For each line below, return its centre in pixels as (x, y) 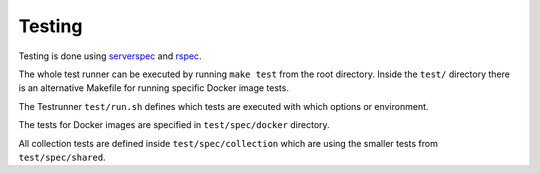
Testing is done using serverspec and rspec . (110, 56)
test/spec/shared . (62, 157)
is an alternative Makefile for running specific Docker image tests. (154, 88)
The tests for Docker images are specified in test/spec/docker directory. (174, 125)
